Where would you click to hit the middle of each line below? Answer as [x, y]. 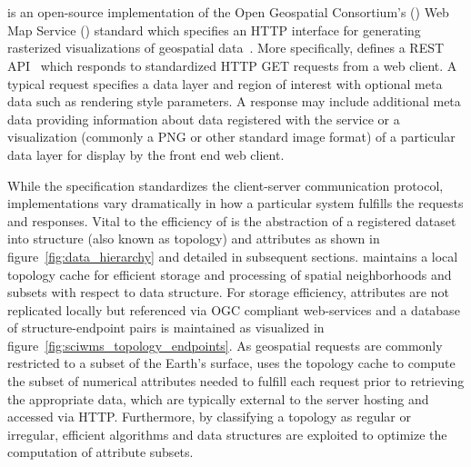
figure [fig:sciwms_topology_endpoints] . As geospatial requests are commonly [225, 345]
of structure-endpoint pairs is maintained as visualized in [166, 328]
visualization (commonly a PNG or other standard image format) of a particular [231, 137]
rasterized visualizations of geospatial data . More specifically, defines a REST [226, 48]
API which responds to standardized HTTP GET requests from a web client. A [232, 65]
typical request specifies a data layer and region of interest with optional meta [225, 83]
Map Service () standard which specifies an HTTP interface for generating [214, 30]
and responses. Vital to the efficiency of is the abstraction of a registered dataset [232, 220]
